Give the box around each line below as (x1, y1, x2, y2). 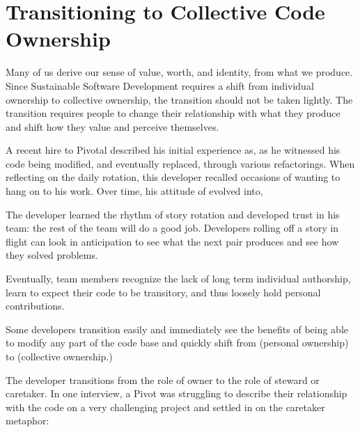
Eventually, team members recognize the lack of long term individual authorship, (6, 271, 351, 286)
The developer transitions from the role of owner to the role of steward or (6, 372, 320, 387)
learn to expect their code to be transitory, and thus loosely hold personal (6, 285, 321, 299)
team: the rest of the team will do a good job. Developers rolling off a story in (6, 221, 339, 235)
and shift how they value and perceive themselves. (6, 119, 219, 134)
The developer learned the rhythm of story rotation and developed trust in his (6, 207, 340, 221)
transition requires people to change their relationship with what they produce (6, 106, 341, 120)
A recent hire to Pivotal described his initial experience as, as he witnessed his (6, 143, 341, 157)
